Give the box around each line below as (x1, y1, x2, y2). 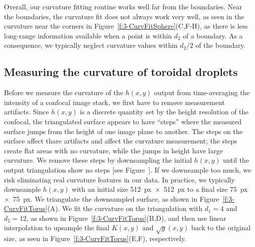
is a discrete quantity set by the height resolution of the (80, 106, 249, 117)
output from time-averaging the (154, 87, 250, 98)
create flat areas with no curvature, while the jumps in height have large (4, 145, 223, 155)
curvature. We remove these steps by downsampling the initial (4, 155, 192, 165)
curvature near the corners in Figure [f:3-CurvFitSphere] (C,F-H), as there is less (4, 21, 248, 31)
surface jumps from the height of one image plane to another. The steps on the (4, 126, 243, 136)
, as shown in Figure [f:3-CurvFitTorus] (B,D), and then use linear (26, 212, 226, 223)
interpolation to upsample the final (4, 222, 110, 233)
